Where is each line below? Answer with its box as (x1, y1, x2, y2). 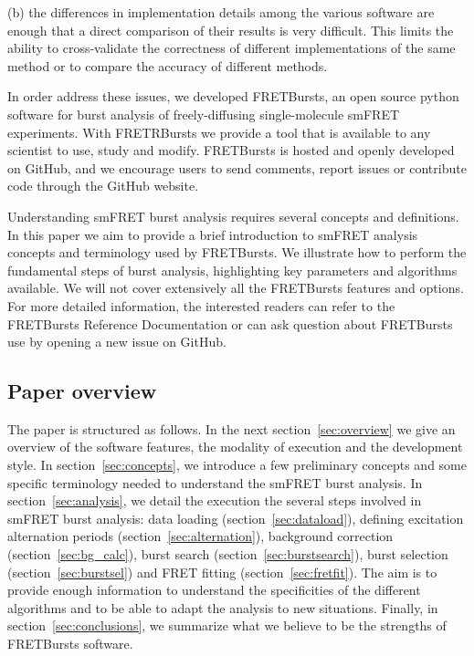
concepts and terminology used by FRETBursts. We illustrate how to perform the (7, 243, 467, 262)
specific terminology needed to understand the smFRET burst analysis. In (7, 473, 423, 492)
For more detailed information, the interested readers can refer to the (7, 296, 395, 315)
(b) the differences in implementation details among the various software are (7, 3, 435, 21)
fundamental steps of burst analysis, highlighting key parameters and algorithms (7, 260, 458, 279)
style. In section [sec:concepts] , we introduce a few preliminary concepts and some (7, 455, 467, 474)
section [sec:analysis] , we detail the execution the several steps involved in (7, 491, 422, 510)
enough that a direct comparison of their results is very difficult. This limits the (7, 20, 454, 39)
